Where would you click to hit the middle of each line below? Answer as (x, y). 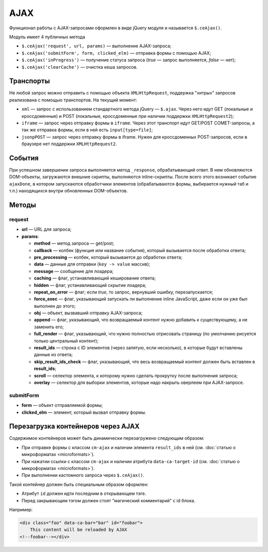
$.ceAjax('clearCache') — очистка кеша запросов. (80, 67)
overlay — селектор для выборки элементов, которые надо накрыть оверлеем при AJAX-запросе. (139, 382)
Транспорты (30, 81)
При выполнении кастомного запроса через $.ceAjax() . (83, 475)
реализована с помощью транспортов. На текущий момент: (73, 100)
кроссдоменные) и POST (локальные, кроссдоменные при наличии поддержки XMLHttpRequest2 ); (128, 116)
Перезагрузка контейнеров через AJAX (74, 426)
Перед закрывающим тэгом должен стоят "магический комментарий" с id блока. (108, 500)
